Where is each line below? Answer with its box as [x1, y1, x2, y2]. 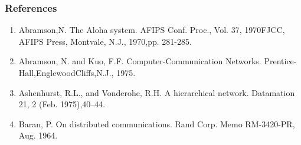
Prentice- [264, 55, 297, 67]
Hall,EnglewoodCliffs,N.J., [18, 67, 114, 78]
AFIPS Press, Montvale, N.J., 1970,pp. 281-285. [18, 35, 192, 47]
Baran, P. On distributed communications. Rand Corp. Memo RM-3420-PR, [18, 117, 295, 130]
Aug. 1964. [18, 129, 58, 141]
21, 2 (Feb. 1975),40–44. [18, 98, 106, 110]
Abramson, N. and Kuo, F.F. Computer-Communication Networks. [18, 55, 261, 67]
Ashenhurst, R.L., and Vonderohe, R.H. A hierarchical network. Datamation [18, 86, 295, 98]
